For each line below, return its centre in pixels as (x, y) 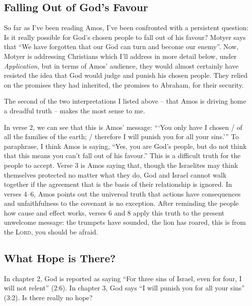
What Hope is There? (60, 258)
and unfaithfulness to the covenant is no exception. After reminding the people (121, 203)
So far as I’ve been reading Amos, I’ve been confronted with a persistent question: (126, 27)
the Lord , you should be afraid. (51, 232)
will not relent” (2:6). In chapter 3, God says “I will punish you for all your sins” (124, 288)
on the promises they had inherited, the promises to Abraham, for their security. (124, 84)
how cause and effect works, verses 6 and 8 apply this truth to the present (114, 212)
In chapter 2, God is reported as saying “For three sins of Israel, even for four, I (123, 278)
